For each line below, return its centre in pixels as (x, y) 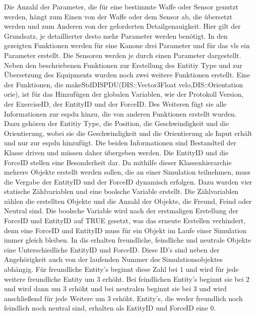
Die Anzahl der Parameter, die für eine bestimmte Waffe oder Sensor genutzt (121, 6)
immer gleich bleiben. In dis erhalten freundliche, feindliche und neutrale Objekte (128, 240)
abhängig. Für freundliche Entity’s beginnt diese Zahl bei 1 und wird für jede (121, 269)
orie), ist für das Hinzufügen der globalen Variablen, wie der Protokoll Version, (124, 94)
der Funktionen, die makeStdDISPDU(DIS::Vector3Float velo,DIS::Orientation (124, 84)
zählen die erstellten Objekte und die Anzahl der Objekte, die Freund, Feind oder (128, 201)
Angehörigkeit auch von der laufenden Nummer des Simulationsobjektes (113, 259)
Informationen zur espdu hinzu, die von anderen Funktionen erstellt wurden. (120, 113)
